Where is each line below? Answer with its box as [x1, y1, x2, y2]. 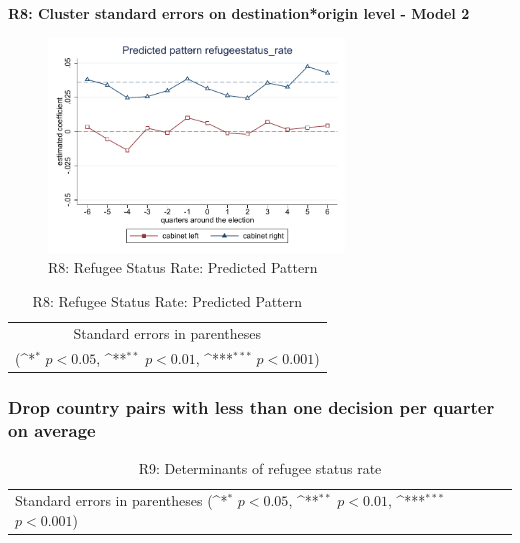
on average [8, 418, 96, 443]
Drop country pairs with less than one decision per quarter [8, 395, 495, 420]
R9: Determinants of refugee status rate [138, 457, 382, 478]
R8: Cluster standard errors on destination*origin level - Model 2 [8, 3, 470, 23]
